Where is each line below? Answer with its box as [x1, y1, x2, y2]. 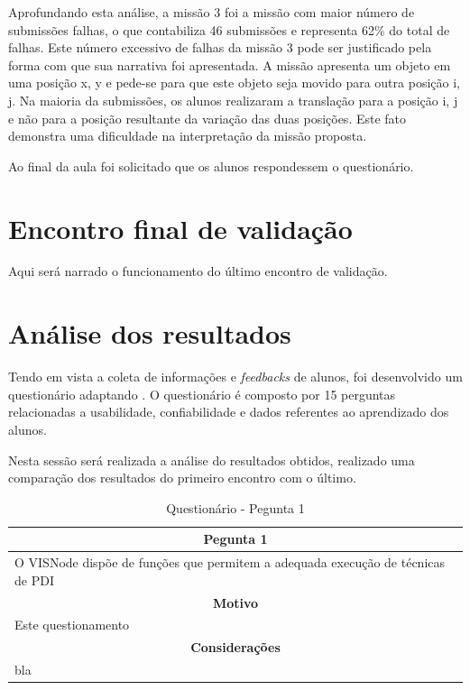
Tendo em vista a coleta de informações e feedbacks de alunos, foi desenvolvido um [8, 367, 463, 386]
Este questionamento [14, 615, 130, 634]
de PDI [14, 570, 54, 589]
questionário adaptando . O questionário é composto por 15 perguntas [8, 384, 396, 403]
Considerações [190, 638, 281, 657]
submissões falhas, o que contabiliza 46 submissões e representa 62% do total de [8, 20, 450, 39]
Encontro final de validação [8, 209, 353, 246]
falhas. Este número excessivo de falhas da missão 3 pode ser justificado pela [8, 38, 432, 57]
